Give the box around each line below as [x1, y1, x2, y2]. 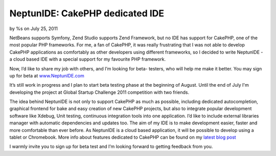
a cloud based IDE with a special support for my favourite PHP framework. [9, 56, 166, 62]
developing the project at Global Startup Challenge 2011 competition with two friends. [9, 89, 189, 95]
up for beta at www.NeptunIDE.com [9, 72, 84, 79]
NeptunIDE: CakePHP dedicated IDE [9, 8, 165, 19]
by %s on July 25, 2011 [9, 25, 58, 32]
